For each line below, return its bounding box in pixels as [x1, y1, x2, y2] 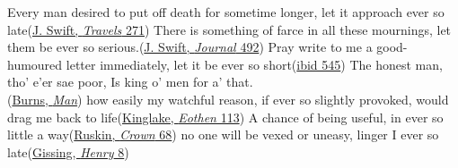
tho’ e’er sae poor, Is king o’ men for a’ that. [7, 72, 253, 91]
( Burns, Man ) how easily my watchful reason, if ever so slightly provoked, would [7, 89, 449, 108]
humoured [7, 55, 63, 73]
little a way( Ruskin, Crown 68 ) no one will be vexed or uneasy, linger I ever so [7, 125, 439, 144]
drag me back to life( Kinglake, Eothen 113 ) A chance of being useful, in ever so [7, 107, 444, 126]
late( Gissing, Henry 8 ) [7, 142, 129, 161]
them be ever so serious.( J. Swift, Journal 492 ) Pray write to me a [7, 38, 373, 56]
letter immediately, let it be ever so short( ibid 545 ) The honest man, [66, 55, 443, 73]
